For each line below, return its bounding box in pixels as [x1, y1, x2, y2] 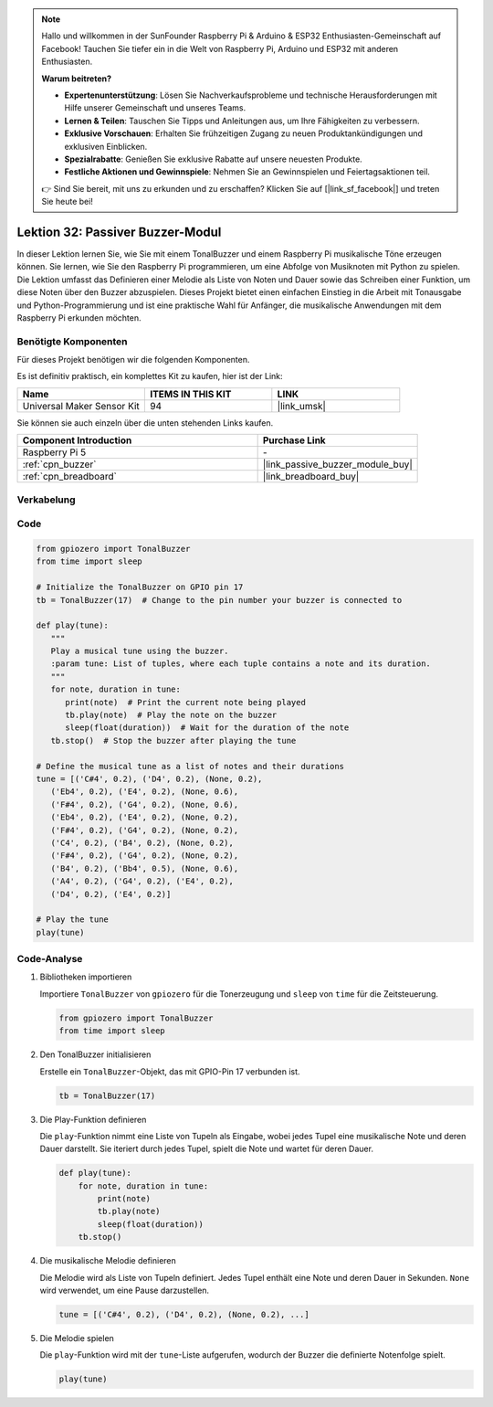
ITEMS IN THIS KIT [149, 387, 232, 400]
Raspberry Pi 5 [22, 446, 87, 459]
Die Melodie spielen [39, 1332, 114, 1343]
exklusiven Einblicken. [64, 141, 148, 152]
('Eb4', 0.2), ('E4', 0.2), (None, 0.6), [50, 787, 239, 797]
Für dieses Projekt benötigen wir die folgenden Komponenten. [16, 354, 250, 365]
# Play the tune [36, 915, 110, 925]
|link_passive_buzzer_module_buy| [262, 458, 413, 471]
